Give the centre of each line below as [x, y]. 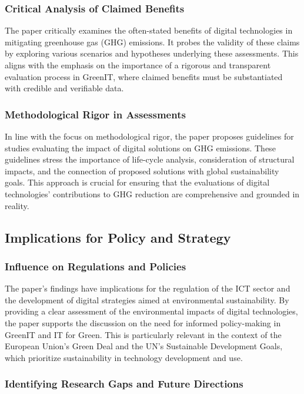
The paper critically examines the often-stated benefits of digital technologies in [149, 30]
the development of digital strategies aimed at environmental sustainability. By [147, 299]
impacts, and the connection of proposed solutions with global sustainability [142, 170]
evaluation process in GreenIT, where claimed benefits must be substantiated [144, 76]
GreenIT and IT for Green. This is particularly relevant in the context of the [143, 334]
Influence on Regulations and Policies [96, 266]
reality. [17, 205]
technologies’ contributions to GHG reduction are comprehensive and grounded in [152, 193]
